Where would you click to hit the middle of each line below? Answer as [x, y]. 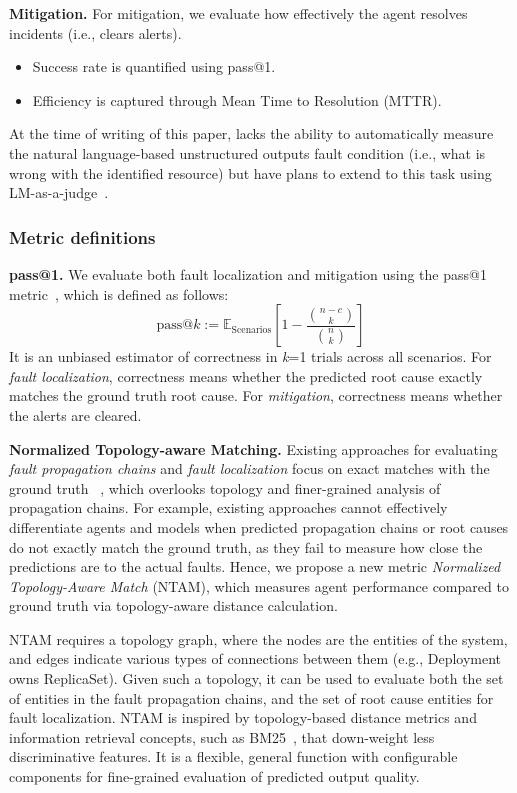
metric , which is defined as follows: [119, 293]
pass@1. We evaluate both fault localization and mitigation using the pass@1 [248, 273]
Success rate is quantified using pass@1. [154, 66]
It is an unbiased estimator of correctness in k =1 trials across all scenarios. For [250, 356]
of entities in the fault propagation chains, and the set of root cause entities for [251, 697]
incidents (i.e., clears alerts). [95, 32]
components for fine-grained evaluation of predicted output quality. [214, 776]
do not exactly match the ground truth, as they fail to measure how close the [246, 546]
